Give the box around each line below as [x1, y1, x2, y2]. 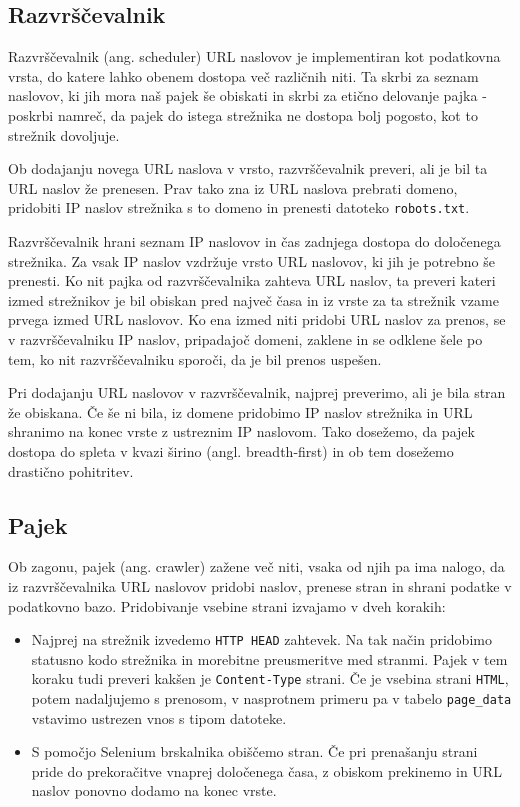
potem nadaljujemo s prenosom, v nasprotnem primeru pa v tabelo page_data [31, 688, 512, 709]
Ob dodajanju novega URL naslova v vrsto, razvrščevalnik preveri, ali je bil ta [8, 158, 488, 179]
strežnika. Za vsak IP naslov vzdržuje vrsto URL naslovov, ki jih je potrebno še [8, 250, 495, 271]
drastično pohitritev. [8, 460, 134, 481]
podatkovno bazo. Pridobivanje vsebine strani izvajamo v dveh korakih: [8, 595, 446, 616]
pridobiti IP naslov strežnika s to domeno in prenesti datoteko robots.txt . [8, 197, 470, 218]
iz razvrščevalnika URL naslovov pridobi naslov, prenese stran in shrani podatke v [8, 575, 512, 596]
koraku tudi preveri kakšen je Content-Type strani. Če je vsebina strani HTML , [31, 668, 509, 689]
